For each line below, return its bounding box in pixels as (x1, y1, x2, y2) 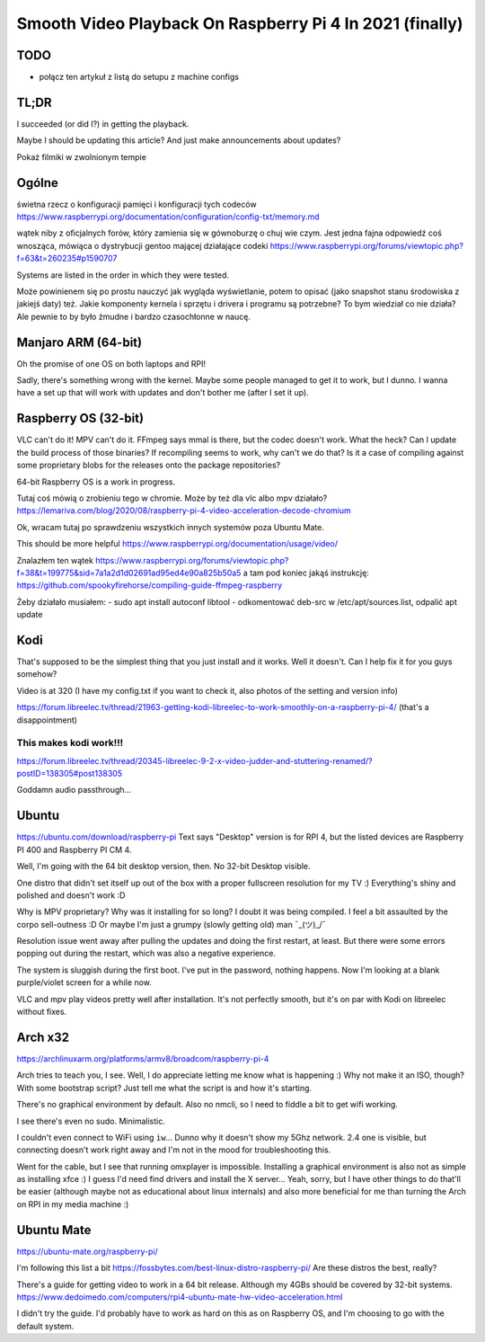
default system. (16, 1320, 75, 1331)
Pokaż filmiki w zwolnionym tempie (16, 151, 147, 162)
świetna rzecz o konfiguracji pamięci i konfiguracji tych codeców (16, 199, 257, 209)
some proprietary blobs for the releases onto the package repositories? (16, 459, 281, 471)
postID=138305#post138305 (16, 769, 123, 779)
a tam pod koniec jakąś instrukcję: (242, 567, 370, 578)
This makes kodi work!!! (16, 737, 124, 750)
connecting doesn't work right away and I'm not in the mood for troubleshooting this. (16, 1144, 331, 1155)
